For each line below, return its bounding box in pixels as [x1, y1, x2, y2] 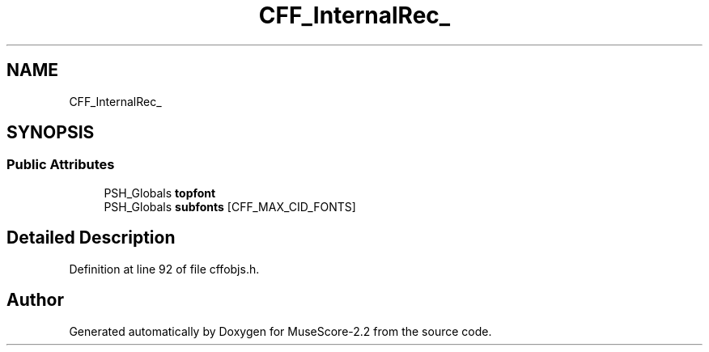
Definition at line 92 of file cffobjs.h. [69, 261, 260, 276]
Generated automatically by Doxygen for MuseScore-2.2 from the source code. [69, 324, 492, 338]
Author [6, 290, 64, 311]
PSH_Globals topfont [104, 185, 216, 200]
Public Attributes [6, 156, 115, 173]
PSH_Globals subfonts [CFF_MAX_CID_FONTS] [104, 199, 356, 214]
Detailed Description [6, 227, 176, 248]
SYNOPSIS [6, 122, 95, 143]
